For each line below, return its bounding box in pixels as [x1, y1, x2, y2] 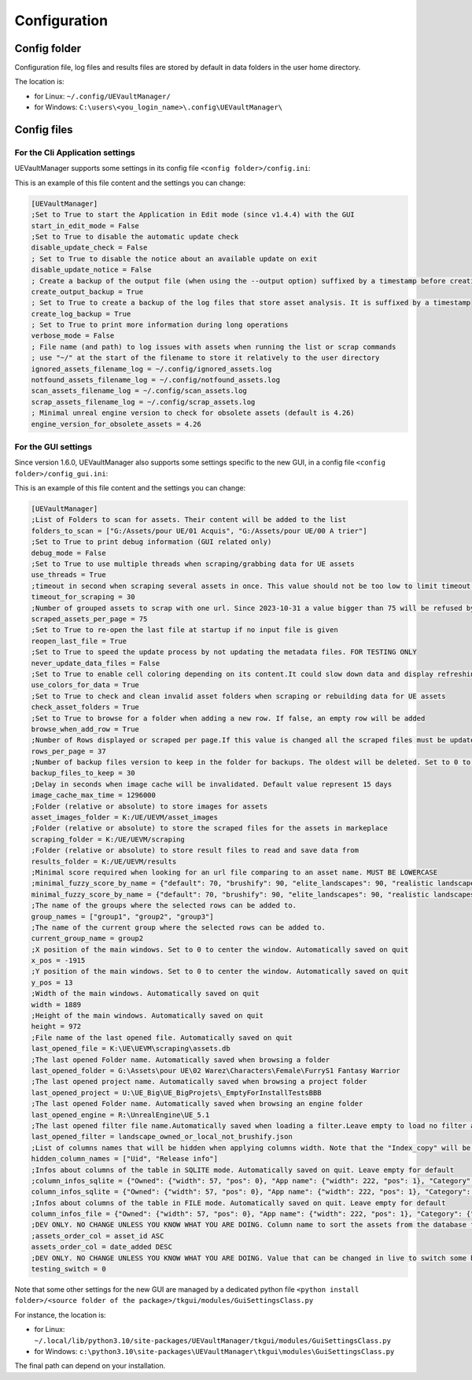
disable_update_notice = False [31, 265, 153, 275]
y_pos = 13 [31, 978, 73, 987]
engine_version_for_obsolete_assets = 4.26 [31, 420, 202, 428]
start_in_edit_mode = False [31, 221, 139, 230]
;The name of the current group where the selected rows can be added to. [31, 923, 326, 932]
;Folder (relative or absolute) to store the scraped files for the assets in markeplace [31, 823, 389, 833]
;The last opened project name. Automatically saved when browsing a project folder [31, 1077, 367, 1086]
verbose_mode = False [31, 331, 115, 340]
